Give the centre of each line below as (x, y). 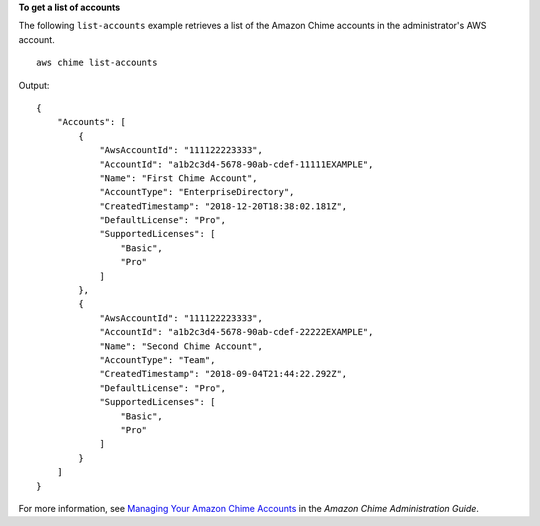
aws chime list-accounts (97, 63)
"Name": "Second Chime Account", (181, 346)
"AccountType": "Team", (157, 359)
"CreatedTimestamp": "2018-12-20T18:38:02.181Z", (223, 206)
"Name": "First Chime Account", (179, 178)
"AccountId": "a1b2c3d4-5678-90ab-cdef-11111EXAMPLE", (236, 164)
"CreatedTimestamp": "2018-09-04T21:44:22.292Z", (223, 374)
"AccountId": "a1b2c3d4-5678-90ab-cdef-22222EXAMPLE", (236, 332)
